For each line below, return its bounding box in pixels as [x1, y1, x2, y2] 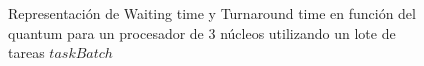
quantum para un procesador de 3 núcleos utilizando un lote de [8, 22, 396, 43]
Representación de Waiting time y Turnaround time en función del [8, 3, 416, 23]
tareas [8, 42, 45, 63]
